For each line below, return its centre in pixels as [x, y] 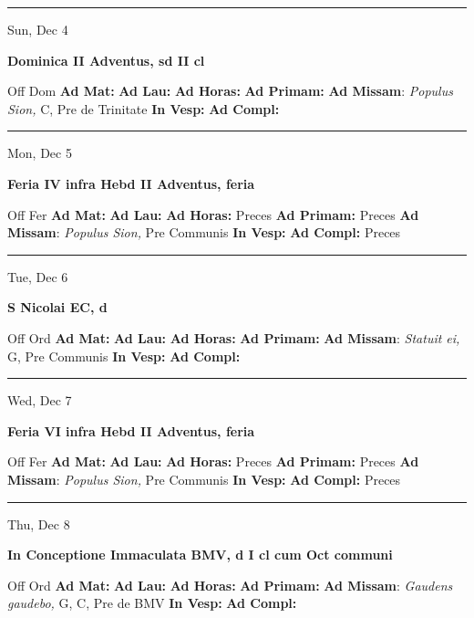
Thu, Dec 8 [39, 524]
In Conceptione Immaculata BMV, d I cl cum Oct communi [200, 555]
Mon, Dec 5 [40, 153]
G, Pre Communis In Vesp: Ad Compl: [124, 356]
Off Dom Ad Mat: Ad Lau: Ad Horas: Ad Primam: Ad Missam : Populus [230, 91]
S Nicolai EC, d [57, 307]
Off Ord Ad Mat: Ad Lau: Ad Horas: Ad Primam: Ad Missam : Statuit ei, [234, 337]
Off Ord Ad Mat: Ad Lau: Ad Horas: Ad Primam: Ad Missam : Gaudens [230, 585]
